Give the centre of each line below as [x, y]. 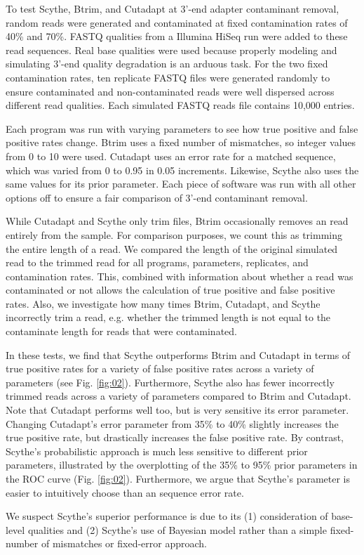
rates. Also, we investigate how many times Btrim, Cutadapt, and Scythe [163, 303]
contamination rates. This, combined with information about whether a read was [180, 276]
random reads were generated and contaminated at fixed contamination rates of [177, 22]
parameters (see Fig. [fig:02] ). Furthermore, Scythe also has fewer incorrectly [170, 382]
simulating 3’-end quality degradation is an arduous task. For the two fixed [167, 64]
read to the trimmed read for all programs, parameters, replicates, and [157, 262]
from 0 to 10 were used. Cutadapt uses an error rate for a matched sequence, [171, 156]
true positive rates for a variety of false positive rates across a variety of [160, 368]
